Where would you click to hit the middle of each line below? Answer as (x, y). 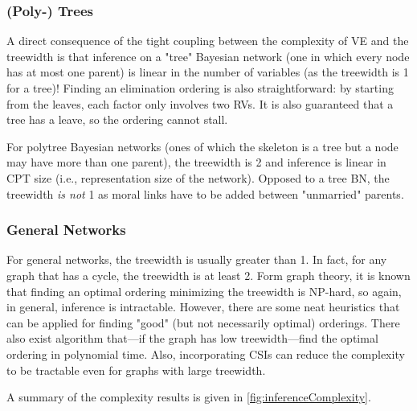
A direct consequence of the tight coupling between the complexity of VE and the (208, 41)
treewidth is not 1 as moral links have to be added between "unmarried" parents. (205, 193)
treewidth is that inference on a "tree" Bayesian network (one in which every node (208, 56)
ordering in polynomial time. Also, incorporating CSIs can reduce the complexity (206, 353)
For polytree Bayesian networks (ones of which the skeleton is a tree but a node (202, 146)
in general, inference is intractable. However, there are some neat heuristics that (203, 307)
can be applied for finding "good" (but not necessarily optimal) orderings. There (203, 322)
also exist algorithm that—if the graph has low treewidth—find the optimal (192, 338)
